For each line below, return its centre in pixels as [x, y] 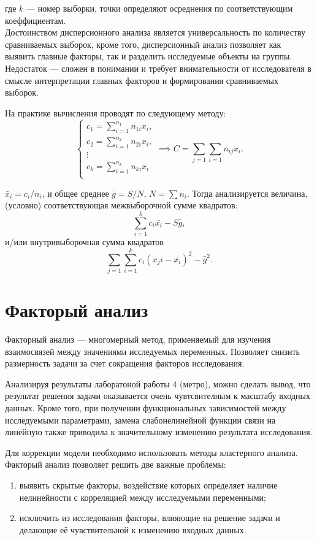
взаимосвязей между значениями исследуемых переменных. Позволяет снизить [152, 351]
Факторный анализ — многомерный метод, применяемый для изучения [138, 339]
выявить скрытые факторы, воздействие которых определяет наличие [148, 485]
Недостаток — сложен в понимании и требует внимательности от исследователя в [158, 68]
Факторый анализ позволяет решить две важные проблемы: [116, 464]
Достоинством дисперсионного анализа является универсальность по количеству [155, 32]
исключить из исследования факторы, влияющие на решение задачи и [150, 518]
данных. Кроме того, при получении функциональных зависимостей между [146, 408]
